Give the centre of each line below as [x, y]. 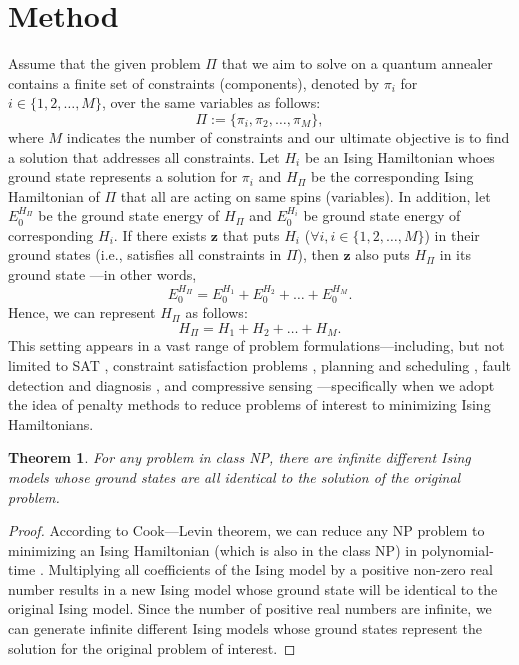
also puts [382, 254]
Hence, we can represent [82, 312]
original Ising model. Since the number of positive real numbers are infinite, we [250, 608]
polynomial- [457, 549]
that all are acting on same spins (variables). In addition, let [305, 195]
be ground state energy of [382, 215]
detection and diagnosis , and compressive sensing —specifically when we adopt [251, 384]
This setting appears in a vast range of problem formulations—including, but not [256, 345]
